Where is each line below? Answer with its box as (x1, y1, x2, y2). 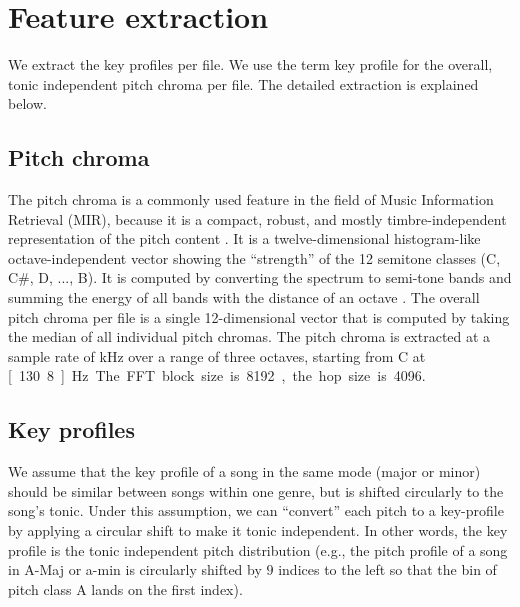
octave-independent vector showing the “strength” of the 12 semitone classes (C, (8, 247, 501, 268)
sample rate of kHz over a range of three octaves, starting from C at (8, 345, 426, 366)
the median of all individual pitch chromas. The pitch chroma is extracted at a (8, 326, 491, 347)
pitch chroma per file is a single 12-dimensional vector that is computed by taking (8, 306, 510, 327)
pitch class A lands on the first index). (8, 578, 243, 599)
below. (8, 93, 47, 114)
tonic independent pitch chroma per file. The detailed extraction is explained (8, 73, 479, 94)
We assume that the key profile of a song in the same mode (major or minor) (8, 461, 481, 482)
